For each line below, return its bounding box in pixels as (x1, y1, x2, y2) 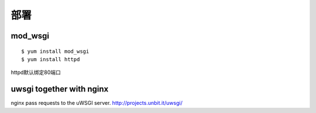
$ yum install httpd (21, 56, 80, 62)
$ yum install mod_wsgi (21, 48, 90, 55)
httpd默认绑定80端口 (11, 69, 61, 76)
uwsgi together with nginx (11, 84, 109, 94)
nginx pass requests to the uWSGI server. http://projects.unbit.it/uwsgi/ (11, 100, 183, 107)
